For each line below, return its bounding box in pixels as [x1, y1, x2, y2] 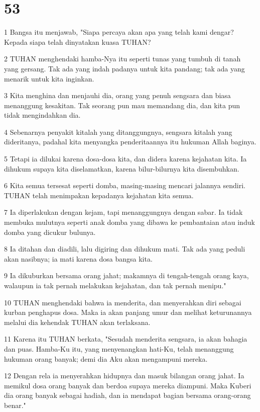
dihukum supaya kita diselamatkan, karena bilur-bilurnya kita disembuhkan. [4, 163, 239, 174]
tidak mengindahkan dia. [4, 110, 81, 120]
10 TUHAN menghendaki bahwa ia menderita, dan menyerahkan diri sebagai [4, 297, 241, 307]
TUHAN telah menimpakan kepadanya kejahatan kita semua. [4, 190, 194, 200]
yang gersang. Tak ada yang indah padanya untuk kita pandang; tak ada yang [4, 63, 245, 73]
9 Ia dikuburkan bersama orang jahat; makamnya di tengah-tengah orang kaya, [4, 270, 249, 281]
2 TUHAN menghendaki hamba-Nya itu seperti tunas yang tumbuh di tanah [4, 53, 241, 64]
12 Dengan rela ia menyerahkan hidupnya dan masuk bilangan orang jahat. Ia [4, 370, 244, 381]
